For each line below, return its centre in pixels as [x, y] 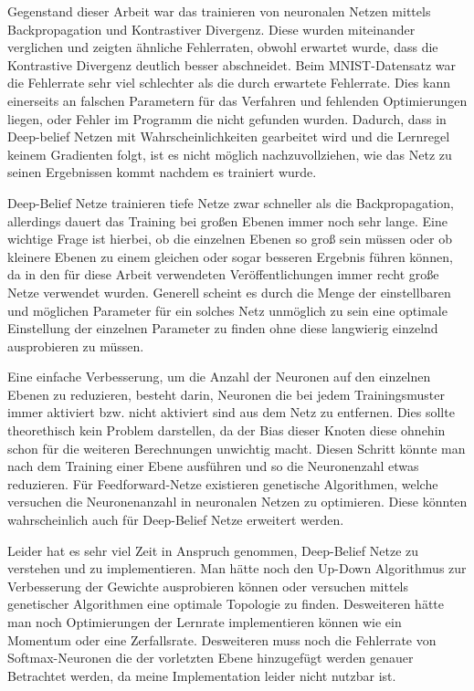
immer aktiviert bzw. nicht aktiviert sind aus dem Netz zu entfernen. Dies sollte [231, 412]
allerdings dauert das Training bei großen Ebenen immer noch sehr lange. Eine [227, 220]
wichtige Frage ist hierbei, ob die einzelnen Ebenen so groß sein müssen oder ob [230, 239]
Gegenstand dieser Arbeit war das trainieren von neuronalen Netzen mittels [219, 11]
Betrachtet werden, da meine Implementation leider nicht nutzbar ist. [202, 675]
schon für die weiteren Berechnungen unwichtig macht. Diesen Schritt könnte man [237, 448]
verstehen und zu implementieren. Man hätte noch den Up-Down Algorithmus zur [237, 568]
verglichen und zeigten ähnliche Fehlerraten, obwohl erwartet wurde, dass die [223, 47]
